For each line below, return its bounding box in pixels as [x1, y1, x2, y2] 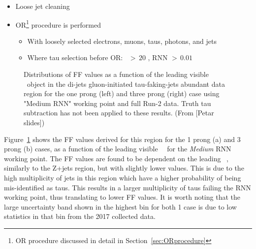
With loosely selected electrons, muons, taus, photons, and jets [27, 36, 217, 46]
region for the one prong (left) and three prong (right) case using [24, 88, 220, 99]
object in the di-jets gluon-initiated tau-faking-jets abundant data [27, 78, 225, 89]
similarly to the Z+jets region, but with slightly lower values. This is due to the [4, 163, 244, 173]
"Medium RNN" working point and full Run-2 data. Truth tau [24, 98, 211, 108]
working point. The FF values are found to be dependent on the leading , [4, 153, 228, 163]
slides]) [24, 117, 45, 127]
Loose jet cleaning [15, 1, 70, 11]
